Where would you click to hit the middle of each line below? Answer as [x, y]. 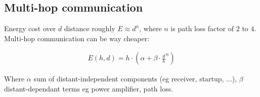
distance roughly [90, 28]
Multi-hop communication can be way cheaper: [77, 38]
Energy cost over [30, 28]
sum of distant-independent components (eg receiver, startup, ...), [135, 79]
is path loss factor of [202, 28]
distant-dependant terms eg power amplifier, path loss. [89, 89]
